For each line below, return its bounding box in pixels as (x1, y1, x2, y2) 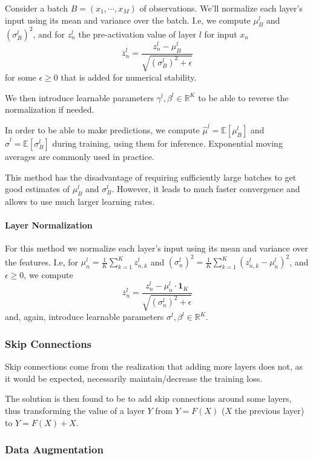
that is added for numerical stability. (61, 71, 197, 84)
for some (5, 71, 36, 84)
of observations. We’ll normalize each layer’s (139, 2, 303, 14)
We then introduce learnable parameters (5, 91, 154, 104)
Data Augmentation (5, 442, 104, 457)
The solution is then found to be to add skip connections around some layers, (5, 392, 292, 405)
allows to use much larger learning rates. (5, 195, 155, 207)
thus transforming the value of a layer (5, 404, 145, 416)
